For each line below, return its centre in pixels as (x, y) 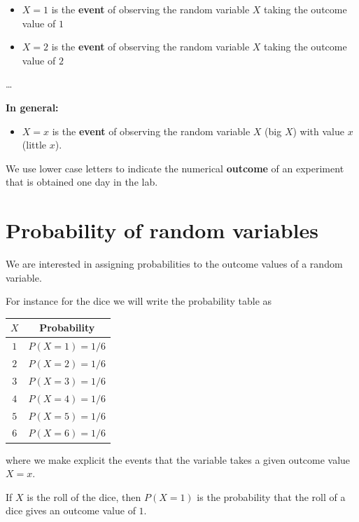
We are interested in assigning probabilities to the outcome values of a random (174, 264)
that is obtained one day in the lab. (82, 182)
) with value (318, 131)
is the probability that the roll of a (271, 496)
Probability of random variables (162, 230)
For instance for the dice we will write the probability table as (139, 301)
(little (34, 145)
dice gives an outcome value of (71, 510)
